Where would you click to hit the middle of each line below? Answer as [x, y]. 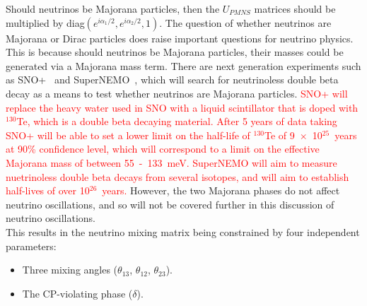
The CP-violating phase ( [77, 293]
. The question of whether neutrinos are [245, 22]
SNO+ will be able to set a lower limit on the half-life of [128, 135]
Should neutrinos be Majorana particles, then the [113, 8]
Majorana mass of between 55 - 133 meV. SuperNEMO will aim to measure [171, 162]
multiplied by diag [45, 22]
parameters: [31, 246]
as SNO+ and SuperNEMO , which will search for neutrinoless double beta [172, 80]
